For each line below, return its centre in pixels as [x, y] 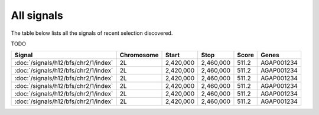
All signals [37, 15]
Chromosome [139, 55]
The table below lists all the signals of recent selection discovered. [92, 33]
